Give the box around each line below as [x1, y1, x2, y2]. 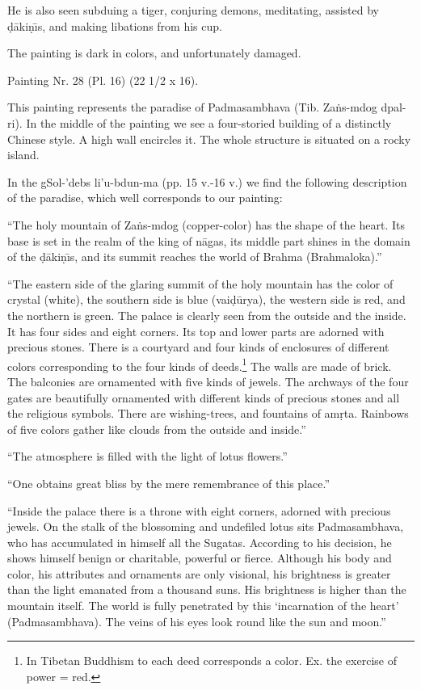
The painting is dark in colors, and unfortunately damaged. [7, 44, 301, 61]
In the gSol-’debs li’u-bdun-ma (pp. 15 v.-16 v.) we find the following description [7, 173, 407, 190]
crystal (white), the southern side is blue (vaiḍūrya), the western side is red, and [7, 291, 406, 308]
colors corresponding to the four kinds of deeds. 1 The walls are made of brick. [7, 355, 392, 374]
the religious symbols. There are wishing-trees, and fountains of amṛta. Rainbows [7, 405, 409, 422]
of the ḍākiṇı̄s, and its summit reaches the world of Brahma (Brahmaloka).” [7, 248, 382, 265]
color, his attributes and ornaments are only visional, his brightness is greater [7, 565, 391, 582]
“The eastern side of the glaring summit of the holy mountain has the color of [7, 275, 394, 292]
